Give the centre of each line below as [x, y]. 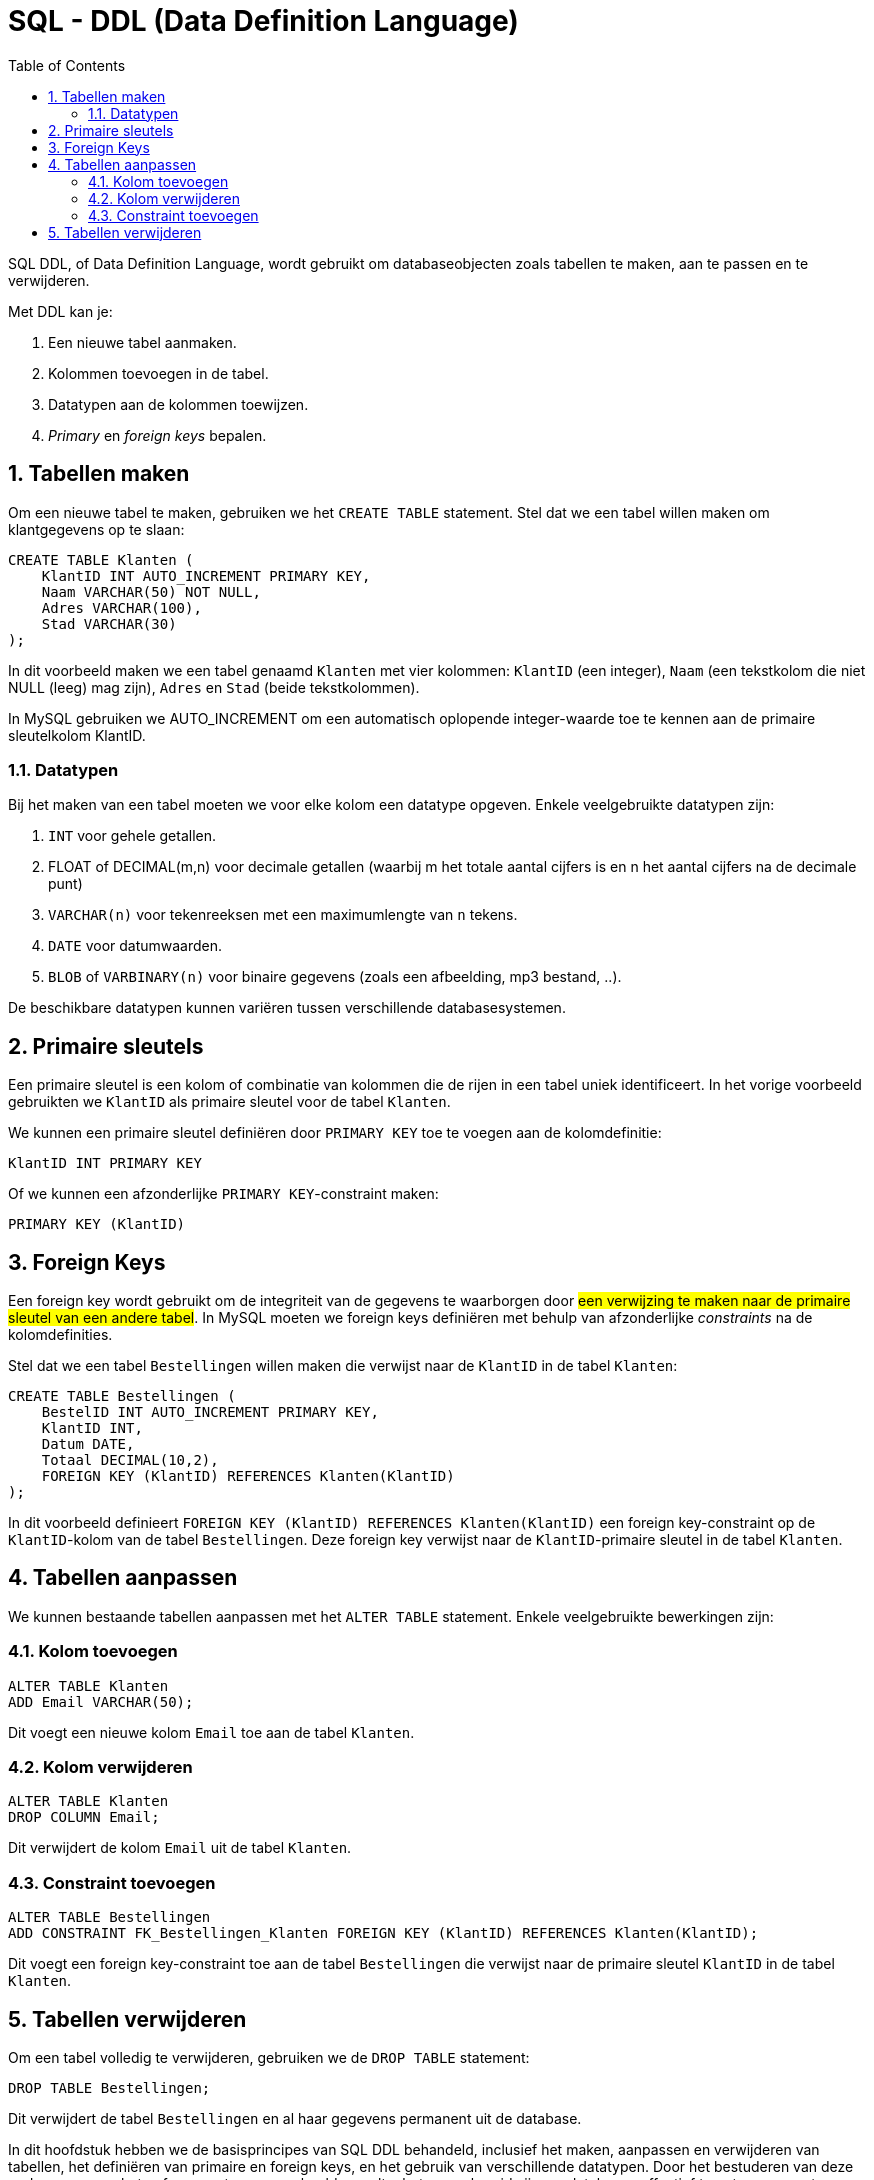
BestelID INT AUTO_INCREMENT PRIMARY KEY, [210, 1412]
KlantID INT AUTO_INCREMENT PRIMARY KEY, [206, 575]
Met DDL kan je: [60, 311]
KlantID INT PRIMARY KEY [105, 1163]
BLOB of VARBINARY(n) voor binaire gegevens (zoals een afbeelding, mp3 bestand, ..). [335, 977]
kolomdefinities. [60, 1335]
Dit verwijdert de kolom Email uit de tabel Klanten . [180, 1848]
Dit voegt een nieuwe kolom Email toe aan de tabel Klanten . [211, 1732]
